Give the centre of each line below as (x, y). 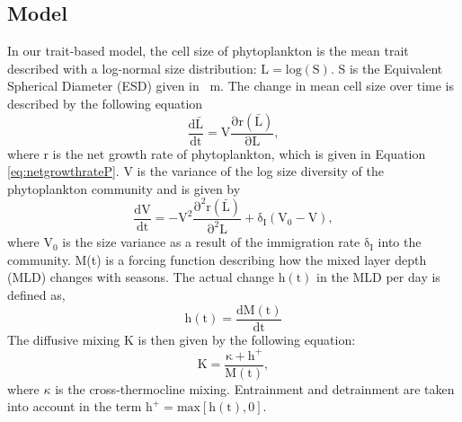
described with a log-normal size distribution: (132, 68)
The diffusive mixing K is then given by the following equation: (182, 339)
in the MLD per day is (378, 277)
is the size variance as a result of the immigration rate (211, 242)
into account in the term (75, 406)
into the (400, 242)
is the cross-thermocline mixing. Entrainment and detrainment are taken (255, 388)
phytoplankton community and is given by (124, 188)
